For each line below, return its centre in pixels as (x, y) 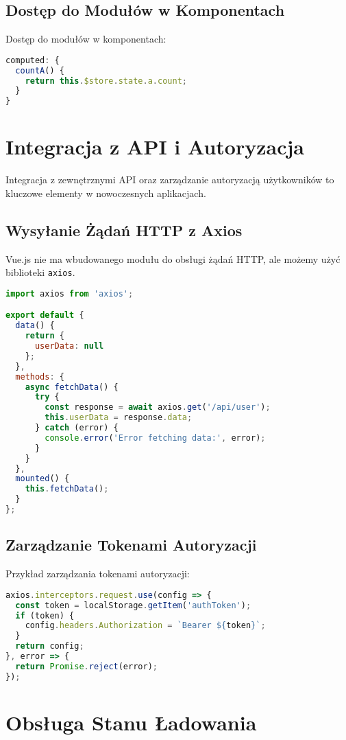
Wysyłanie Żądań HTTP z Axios (124, 230)
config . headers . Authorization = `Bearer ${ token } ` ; (145, 626)
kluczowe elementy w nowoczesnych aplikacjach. (106, 193)
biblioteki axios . (40, 272)
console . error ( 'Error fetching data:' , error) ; (155, 438)
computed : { (33, 60)
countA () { (40, 70)
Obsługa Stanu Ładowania (131, 722)
